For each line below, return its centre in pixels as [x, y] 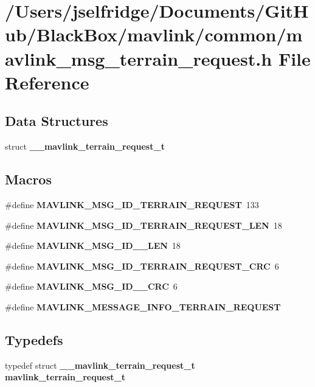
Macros [28, 179]
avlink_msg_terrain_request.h [139, 58]
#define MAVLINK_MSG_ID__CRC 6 [91, 286]
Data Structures [57, 121]
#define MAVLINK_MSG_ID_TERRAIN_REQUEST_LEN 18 [144, 225]
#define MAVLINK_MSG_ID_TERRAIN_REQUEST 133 [132, 204]
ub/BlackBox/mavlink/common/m [154, 34]
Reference [47, 82]
